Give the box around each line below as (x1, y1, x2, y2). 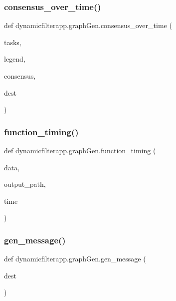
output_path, (4, 179, 46, 189)
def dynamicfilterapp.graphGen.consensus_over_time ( (4, 20, 172, 31)
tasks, (4, 37, 21, 47)
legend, (4, 54, 25, 64)
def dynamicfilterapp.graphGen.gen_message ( (4, 253, 146, 264)
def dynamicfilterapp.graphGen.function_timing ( (4, 145, 156, 155)
